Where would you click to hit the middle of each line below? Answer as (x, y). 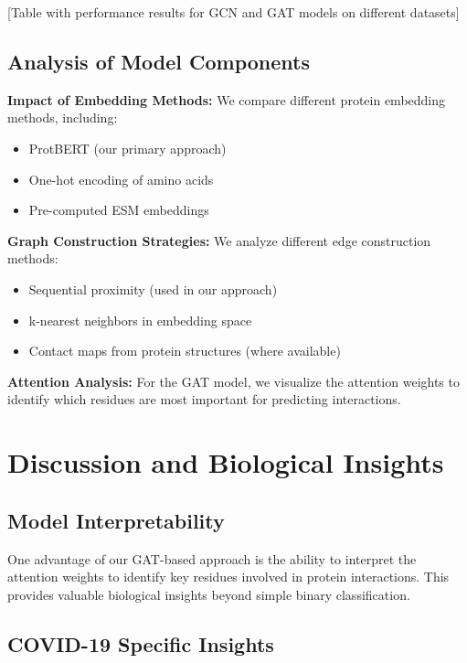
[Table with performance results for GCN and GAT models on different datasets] (233, 12)
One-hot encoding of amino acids (121, 179)
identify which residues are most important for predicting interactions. (204, 399)
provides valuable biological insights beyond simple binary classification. (209, 594)
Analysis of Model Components (159, 61)
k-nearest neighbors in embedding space (140, 320)
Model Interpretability (116, 520)
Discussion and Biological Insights (226, 462)
